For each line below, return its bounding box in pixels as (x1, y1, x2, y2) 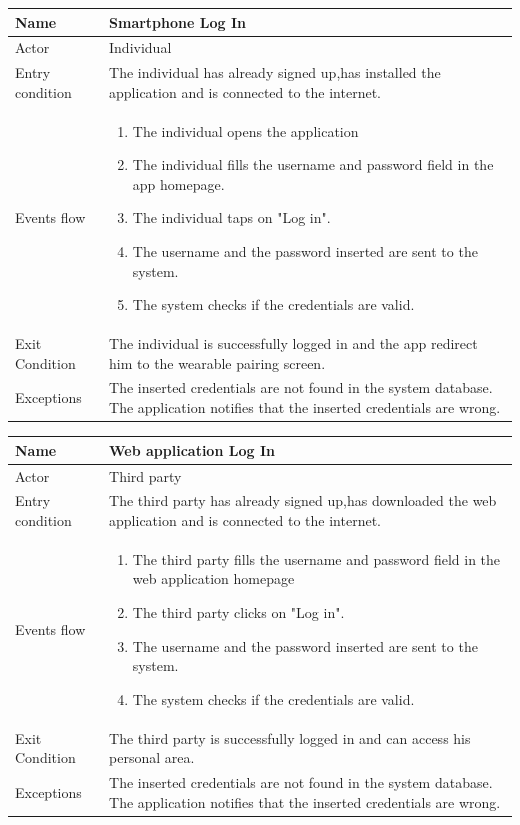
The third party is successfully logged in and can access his (109, 727, 471, 748)
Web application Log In (109, 439, 275, 460)
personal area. (109, 747, 195, 768)
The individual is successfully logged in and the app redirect (109, 333, 478, 354)
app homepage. (132, 173, 225, 194)
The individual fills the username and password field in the (132, 154, 494, 175)
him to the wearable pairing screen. (109, 352, 326, 373)
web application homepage (132, 568, 295, 589)
